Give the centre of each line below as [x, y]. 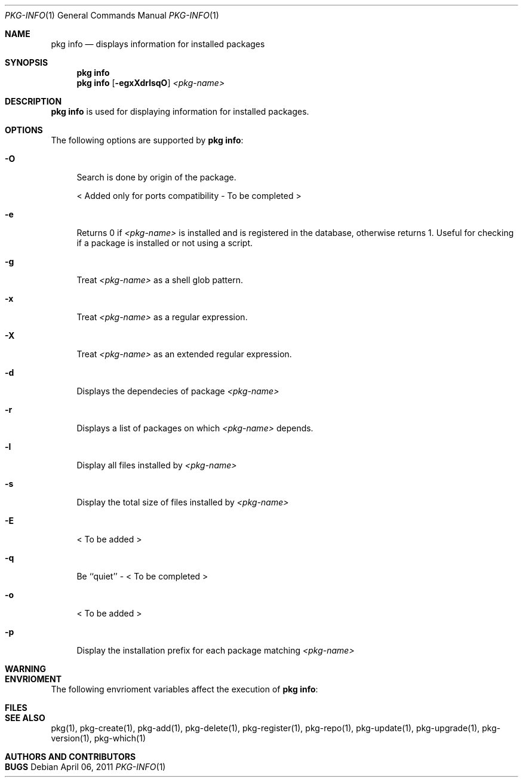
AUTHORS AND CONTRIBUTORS [70, 757]
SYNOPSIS [27, 62]
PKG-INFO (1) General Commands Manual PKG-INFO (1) [112, 15]
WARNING [25, 669]
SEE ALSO [25, 718]
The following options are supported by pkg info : [147, 140]
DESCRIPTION [33, 101]
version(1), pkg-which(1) [99, 738]
